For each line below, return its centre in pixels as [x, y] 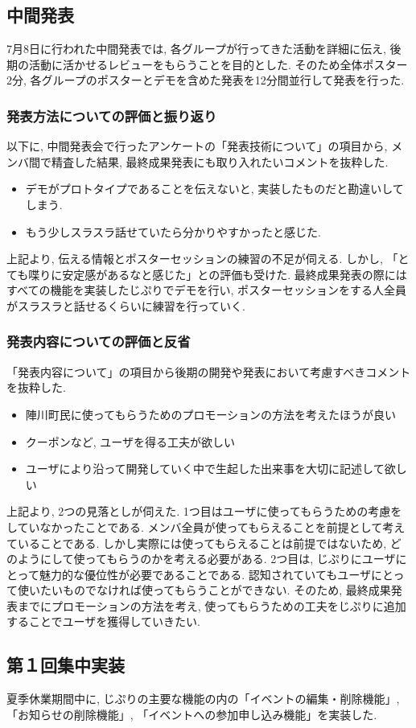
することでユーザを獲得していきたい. [103, 621]
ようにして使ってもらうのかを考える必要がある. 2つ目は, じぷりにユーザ [206, 559]
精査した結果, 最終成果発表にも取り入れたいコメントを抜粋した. [220, 161]
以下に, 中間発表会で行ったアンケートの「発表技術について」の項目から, [197, 146]
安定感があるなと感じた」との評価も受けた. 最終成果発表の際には [235, 274]
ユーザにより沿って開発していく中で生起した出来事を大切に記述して [205, 469]
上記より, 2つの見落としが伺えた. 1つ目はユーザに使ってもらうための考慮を [204, 511]
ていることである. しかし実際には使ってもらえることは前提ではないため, [197, 543]
